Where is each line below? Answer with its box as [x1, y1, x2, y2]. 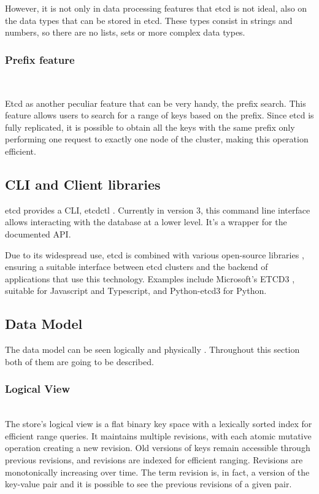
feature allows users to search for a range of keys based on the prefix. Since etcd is [5, 109, 314, 122]
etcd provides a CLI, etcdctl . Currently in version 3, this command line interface [5, 203, 310, 216]
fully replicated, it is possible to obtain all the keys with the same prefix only [5, 120, 295, 133]
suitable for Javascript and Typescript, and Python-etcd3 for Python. [5, 284, 267, 297]
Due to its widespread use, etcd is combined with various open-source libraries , [5, 248, 304, 261]
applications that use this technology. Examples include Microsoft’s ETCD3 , [5, 272, 295, 285]
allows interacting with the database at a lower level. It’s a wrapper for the [5, 215, 287, 228]
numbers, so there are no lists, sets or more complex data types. [5, 26, 245, 39]
